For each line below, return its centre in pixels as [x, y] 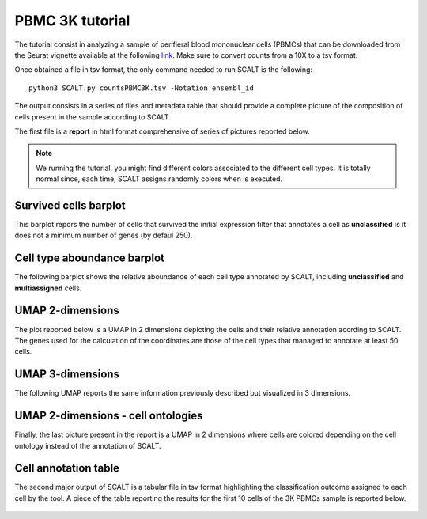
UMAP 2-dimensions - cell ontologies [109, 416]
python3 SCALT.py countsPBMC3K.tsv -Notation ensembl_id [142, 88]
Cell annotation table [67, 468]
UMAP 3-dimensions [67, 375]
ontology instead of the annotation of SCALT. [88, 445]
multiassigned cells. [48, 288]
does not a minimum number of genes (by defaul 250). [104, 235]
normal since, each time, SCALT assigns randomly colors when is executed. [159, 179]
